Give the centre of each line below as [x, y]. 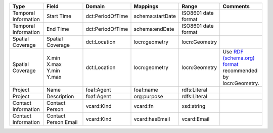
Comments [236, 6]
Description [60, 96]
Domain [95, 6]
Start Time [59, 16]
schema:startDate [155, 16]
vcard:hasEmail [152, 119]
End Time [58, 29]
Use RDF [233, 52]
